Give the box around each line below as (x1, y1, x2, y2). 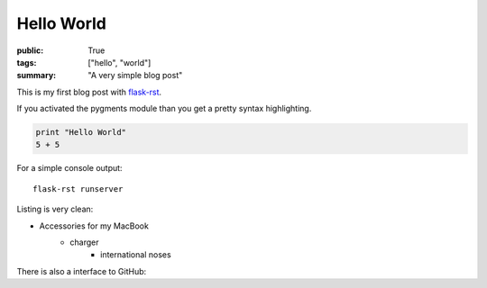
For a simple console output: (16, 163, 123, 174)
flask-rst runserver (32, 184, 124, 193)
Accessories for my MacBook (39, 220, 149, 231)
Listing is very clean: (16, 203, 94, 215)
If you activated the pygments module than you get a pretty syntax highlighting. (16, 103, 312, 114)
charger (69, 237, 99, 247)
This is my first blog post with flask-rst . (16, 86, 162, 97)
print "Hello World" (35, 127, 126, 138)
